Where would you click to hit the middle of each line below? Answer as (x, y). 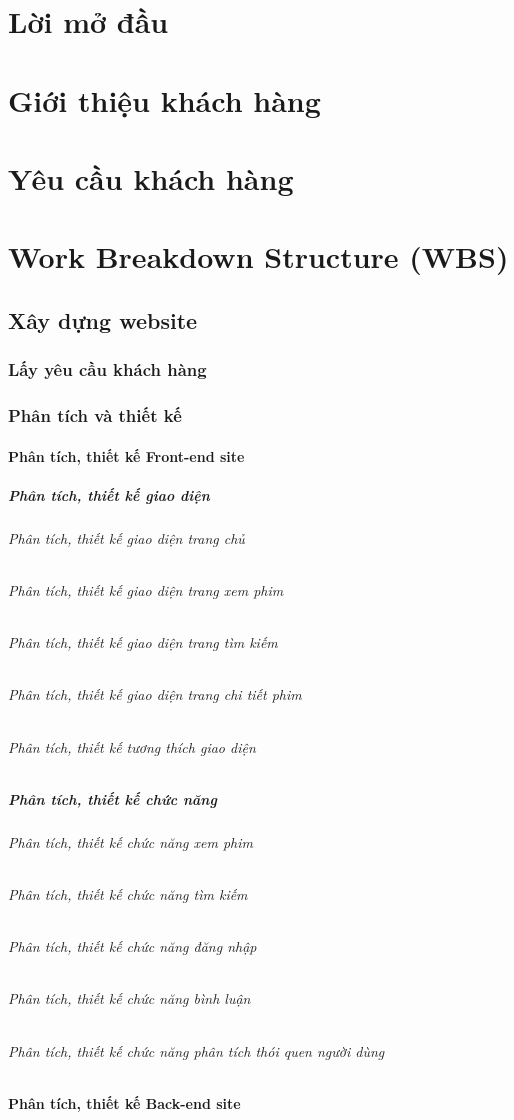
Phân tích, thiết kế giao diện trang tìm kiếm (143, 642)
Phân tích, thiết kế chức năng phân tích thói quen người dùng (196, 1050)
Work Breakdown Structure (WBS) (258, 256)
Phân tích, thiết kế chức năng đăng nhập (132, 946)
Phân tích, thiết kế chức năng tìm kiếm (128, 893)
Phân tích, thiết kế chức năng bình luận (129, 998)
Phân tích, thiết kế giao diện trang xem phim (146, 589)
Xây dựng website (103, 319)
